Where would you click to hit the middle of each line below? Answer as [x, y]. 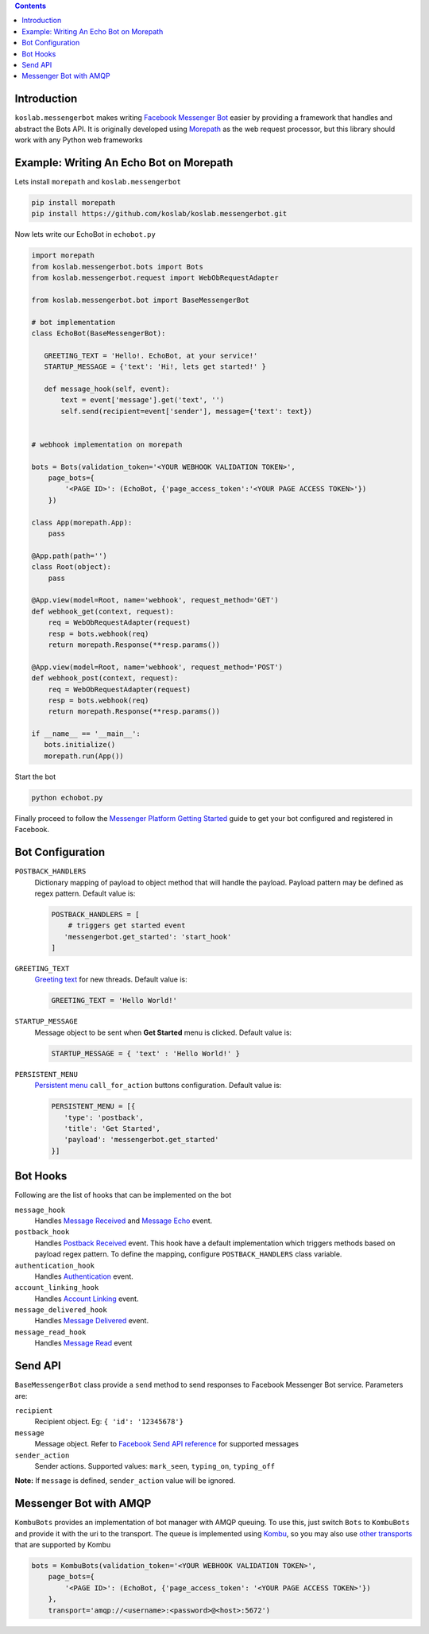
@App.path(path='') [69, 556]
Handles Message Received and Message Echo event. [124, 1221]
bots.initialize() [80, 745]
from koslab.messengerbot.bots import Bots [118, 267]
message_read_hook [50, 1332]
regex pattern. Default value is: [85, 893]
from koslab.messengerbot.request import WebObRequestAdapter [155, 278]
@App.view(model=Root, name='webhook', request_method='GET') [155, 600]
